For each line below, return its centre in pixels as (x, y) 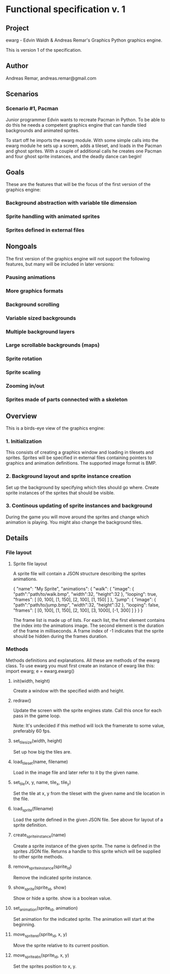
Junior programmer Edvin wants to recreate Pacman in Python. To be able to (86, 120)
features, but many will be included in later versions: (60, 264)
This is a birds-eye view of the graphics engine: (55, 428)
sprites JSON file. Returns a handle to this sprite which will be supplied (87, 851)
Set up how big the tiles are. (42, 752)
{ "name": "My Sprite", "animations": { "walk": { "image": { (74, 588)
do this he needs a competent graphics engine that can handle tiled (76, 125)
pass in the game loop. (37, 716)
